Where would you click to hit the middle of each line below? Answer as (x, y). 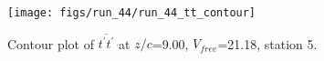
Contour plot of (51, 43)
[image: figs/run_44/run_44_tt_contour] (132, 13)
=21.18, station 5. (267, 43)
